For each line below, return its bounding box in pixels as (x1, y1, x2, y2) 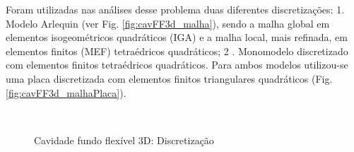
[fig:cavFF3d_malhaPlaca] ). (6, 85, 126, 100)
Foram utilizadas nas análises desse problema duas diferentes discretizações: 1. (6, 2, 345, 16)
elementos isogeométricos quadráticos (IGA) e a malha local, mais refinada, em (6, 30, 348, 45)
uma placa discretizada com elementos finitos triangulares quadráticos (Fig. (6, 71, 333, 86)
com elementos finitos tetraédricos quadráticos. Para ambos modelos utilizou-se (6, 57, 348, 72)
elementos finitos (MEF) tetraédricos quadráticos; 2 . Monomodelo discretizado (6, 43, 348, 58)
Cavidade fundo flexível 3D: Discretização (34, 132, 214, 147)
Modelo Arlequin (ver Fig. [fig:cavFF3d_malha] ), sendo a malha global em (6, 16, 330, 30)
